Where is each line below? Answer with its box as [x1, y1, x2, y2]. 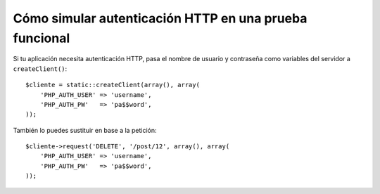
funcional [13, 30, 70, 46]
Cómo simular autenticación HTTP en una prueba [13, 11, 308, 26]
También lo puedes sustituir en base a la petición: [13, 126, 157, 134]
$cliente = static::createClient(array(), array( [25, 81, 201, 89]
